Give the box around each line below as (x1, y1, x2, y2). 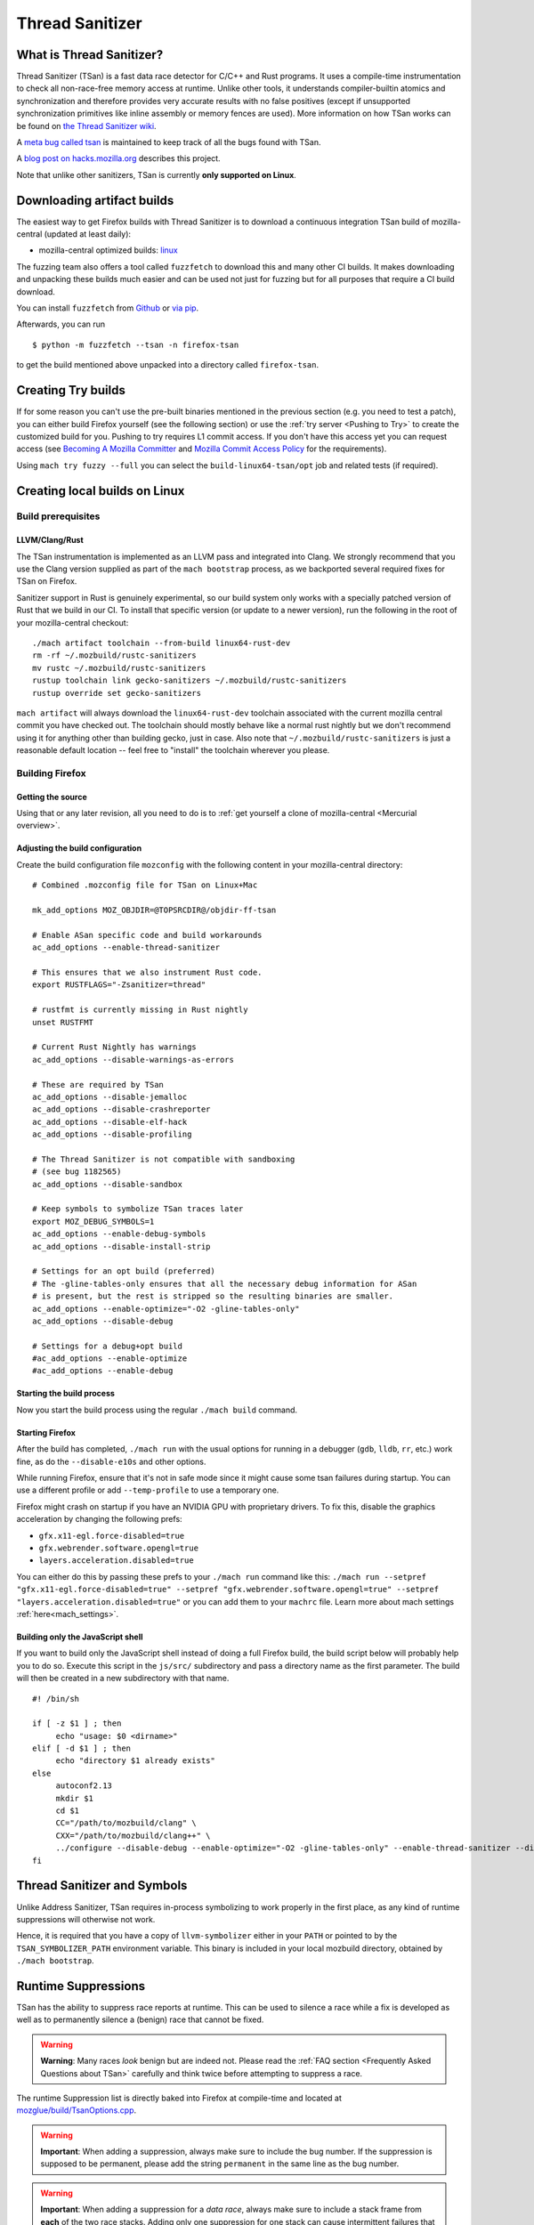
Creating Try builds (16, 383, 126, 398)
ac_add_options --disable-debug (32, 1315, 174, 1326)
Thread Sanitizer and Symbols (16, 1878, 188, 1893)
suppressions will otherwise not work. (16, 1913, 156, 1924)
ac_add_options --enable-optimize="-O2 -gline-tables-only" (32, 1304, 300, 1314)
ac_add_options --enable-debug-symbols (32, 1229, 206, 1239)
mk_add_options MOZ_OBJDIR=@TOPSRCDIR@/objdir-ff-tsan (32, 905, 277, 916)
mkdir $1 (55, 1793, 93, 1803)
